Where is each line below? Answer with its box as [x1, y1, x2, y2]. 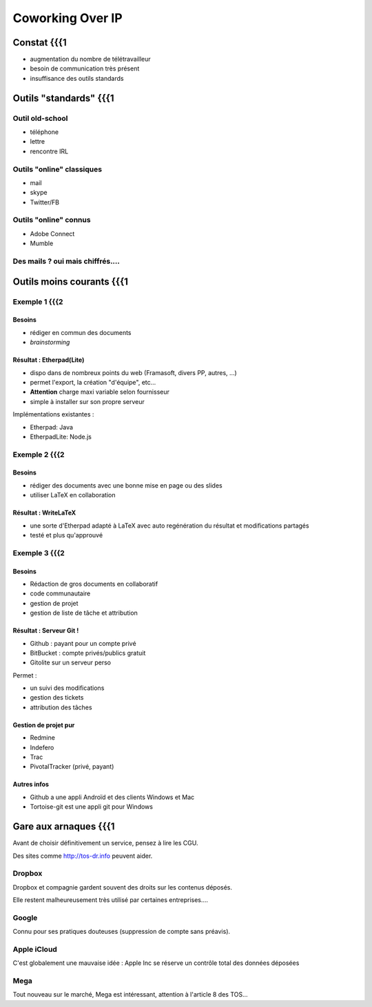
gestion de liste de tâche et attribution [30, 608, 138, 617]
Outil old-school [12, 113, 68, 123]
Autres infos [12, 780, 50, 789]
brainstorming [30, 338, 70, 347]
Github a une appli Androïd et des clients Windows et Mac [30, 793, 195, 801]
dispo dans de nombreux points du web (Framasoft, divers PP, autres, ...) [30, 368, 237, 376]
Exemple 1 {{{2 [12, 297, 63, 307]
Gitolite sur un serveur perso [30, 658, 112, 666]
